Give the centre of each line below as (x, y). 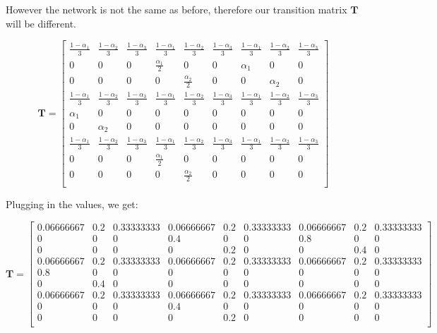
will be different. (41, 23)
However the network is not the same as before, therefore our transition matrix (176, 9)
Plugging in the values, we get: (72, 204)
